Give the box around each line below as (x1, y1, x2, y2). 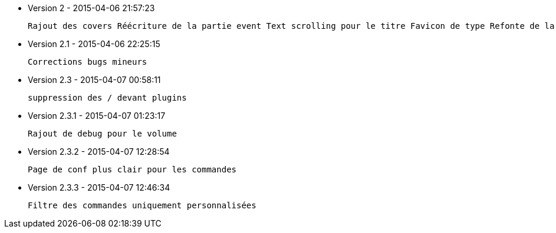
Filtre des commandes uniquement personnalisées (28, 201, 256, 210)
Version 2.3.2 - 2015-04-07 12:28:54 (28, 147, 170, 157)
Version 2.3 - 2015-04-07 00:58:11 (28, 75, 161, 85)
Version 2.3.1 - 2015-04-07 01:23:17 (28, 111, 166, 121)
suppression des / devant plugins (28, 93, 187, 102)
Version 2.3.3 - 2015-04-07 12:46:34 (28, 182, 170, 192)
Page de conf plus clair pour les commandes (28, 165, 237, 174)
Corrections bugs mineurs (28, 57, 147, 66)
